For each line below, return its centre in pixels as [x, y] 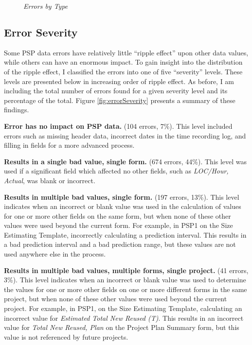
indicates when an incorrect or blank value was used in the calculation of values [123, 206]
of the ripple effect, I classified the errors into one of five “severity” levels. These [123, 71]
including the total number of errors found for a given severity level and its [116, 91]
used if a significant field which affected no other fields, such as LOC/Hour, [116, 171]
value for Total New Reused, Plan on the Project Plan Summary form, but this [122, 327]
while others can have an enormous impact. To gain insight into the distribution [123, 62]
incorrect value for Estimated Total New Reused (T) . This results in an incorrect [124, 318]
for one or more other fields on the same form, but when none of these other [117, 216]
